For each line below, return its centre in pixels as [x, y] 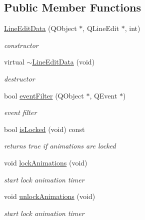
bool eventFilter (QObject [44, 95]
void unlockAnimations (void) [50, 196]
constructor [21, 45]
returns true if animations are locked [60, 146]
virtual [14, 62]
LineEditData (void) [63, 62]
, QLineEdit [101, 28]
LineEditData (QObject [40, 28]
